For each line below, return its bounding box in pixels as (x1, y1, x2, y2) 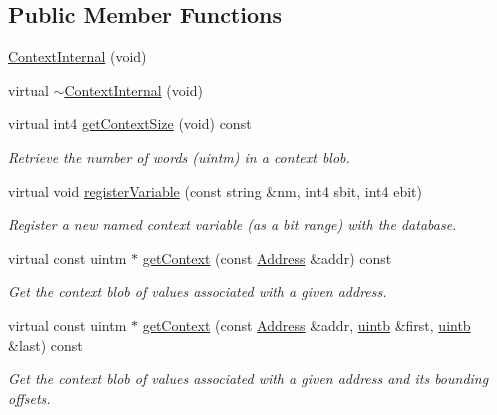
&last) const (8, 334, 83, 355)
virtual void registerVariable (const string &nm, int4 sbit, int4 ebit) (8, 180, 422, 201)
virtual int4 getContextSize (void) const (8, 113, 252, 134)
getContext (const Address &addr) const (142, 247, 392, 268)
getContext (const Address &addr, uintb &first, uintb (142, 314, 471, 335)
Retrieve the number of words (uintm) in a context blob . (8, 146, 350, 167)
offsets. (8, 387, 51, 408)
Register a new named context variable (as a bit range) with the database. (8, 214, 457, 235)
